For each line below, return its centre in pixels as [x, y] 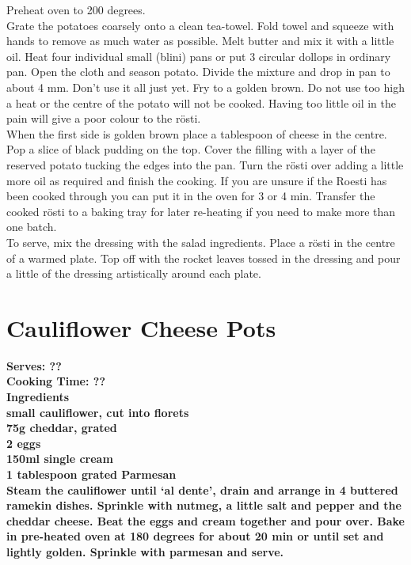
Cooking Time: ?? [56, 381]
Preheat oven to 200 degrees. [76, 9]
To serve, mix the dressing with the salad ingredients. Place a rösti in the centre [201, 242]
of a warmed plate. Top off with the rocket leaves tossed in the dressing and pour [204, 258]
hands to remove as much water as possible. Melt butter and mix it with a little [200, 41]
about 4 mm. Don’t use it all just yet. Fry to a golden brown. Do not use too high [205, 87]
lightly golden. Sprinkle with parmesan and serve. [145, 551]
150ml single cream [60, 459]
